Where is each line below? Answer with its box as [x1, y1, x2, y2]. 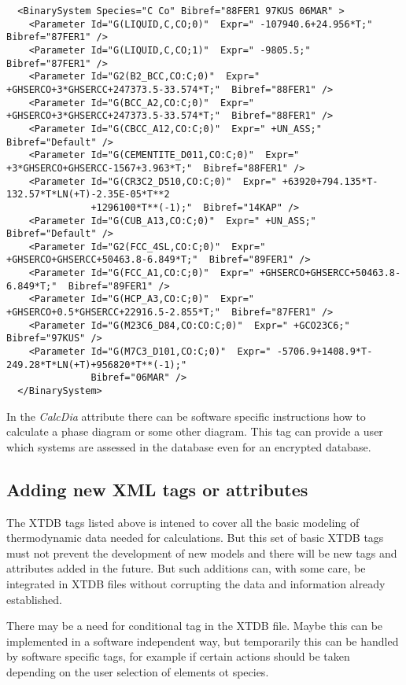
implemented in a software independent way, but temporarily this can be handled [6, 632, 399, 649]
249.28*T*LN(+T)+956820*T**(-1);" [6, 359, 187, 370]
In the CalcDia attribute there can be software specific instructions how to [6, 407, 366, 424]
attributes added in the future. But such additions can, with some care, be [6, 560, 366, 576]
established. [6, 591, 62, 607]
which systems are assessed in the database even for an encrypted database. [6, 438, 371, 455]
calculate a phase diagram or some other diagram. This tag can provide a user [6, 423, 383, 440]
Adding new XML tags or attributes [6, 477, 308, 501]
